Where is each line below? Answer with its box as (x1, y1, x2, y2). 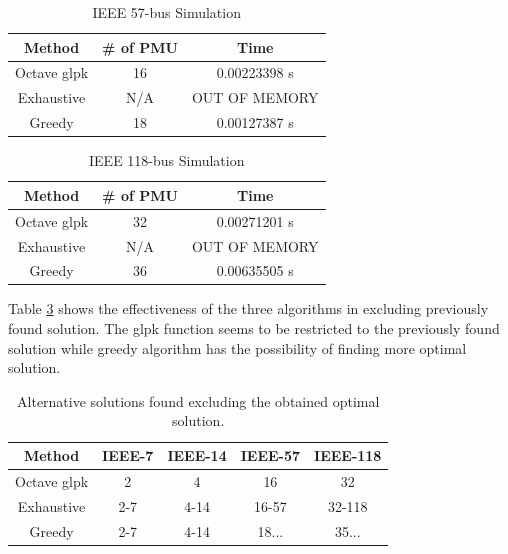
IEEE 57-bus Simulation (92, 2, 241, 22)
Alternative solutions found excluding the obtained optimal (17, 390, 380, 411)
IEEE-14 (167, 445, 227, 465)
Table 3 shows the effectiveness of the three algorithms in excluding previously (8, 298, 489, 319)
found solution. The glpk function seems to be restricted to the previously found (8, 318, 500, 339)
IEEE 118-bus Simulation (89, 150, 245, 171)
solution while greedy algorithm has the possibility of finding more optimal (8, 337, 467, 358)
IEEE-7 (102, 445, 154, 465)
